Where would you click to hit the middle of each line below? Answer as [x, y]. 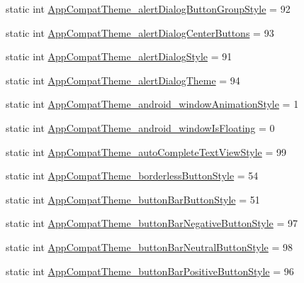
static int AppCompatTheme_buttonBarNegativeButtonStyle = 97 [152, 223]
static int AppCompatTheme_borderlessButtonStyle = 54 [132, 176]
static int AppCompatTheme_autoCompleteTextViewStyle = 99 [146, 151]
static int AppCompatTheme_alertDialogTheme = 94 [123, 80]
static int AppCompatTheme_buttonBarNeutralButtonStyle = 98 [150, 246]
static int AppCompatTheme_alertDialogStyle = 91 [119, 56]
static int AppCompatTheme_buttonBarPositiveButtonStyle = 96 [150, 271]
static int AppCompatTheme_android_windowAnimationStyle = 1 [152, 104]
